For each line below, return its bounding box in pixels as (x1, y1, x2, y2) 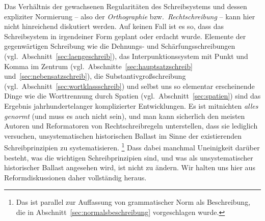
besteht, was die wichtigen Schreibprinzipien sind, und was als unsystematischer (4, 152, 253, 163)
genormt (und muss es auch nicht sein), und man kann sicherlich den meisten (4, 110, 245, 121)
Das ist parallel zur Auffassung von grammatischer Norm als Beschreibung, (16, 197, 251, 207)
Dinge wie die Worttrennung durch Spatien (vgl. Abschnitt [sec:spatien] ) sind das (4, 90, 261, 101)
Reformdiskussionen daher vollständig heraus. (4, 172, 147, 182)
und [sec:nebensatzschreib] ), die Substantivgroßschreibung (4, 71, 186, 81)
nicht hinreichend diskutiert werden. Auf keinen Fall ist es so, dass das (4, 21, 224, 31)
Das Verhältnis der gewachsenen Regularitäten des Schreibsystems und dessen (4, 1, 247, 11)
